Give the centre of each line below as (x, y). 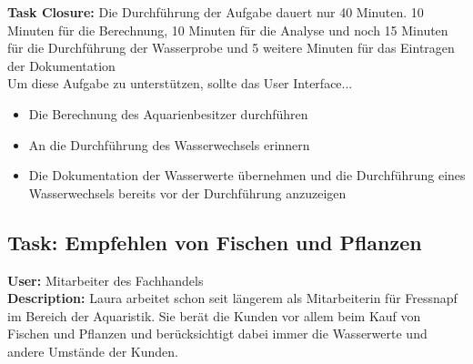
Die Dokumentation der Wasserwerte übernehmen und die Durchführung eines (247, 175)
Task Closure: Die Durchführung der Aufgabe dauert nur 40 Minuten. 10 (216, 12)
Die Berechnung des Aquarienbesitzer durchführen (168, 113)
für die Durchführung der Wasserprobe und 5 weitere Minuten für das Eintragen (231, 48)
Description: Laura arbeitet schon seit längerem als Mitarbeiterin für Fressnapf (232, 298)
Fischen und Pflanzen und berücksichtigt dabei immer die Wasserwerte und (217, 334)
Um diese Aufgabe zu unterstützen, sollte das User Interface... (180, 83)
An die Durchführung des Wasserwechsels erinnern (169, 144)
